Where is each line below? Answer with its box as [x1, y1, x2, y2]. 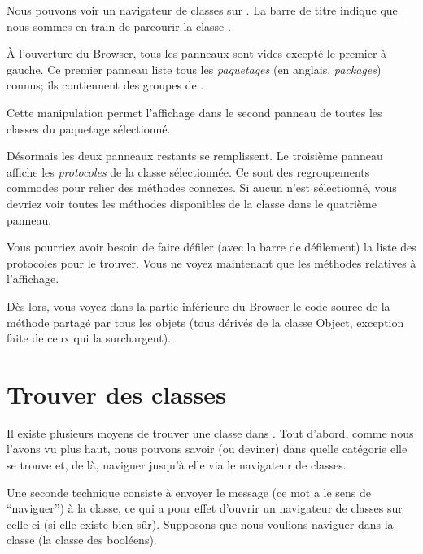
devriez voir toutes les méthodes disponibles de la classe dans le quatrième [7, 194, 377, 212]
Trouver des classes [7, 377, 226, 410]
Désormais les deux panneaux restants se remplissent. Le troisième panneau [7, 147, 383, 164]
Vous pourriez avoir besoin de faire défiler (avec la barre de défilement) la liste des [7, 238, 416, 255]
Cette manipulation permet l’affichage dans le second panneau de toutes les [7, 103, 382, 120]
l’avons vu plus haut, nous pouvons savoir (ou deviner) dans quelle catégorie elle [7, 440, 408, 457]
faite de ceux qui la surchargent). [7, 329, 171, 347]
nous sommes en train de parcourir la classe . [7, 17, 231, 34]
